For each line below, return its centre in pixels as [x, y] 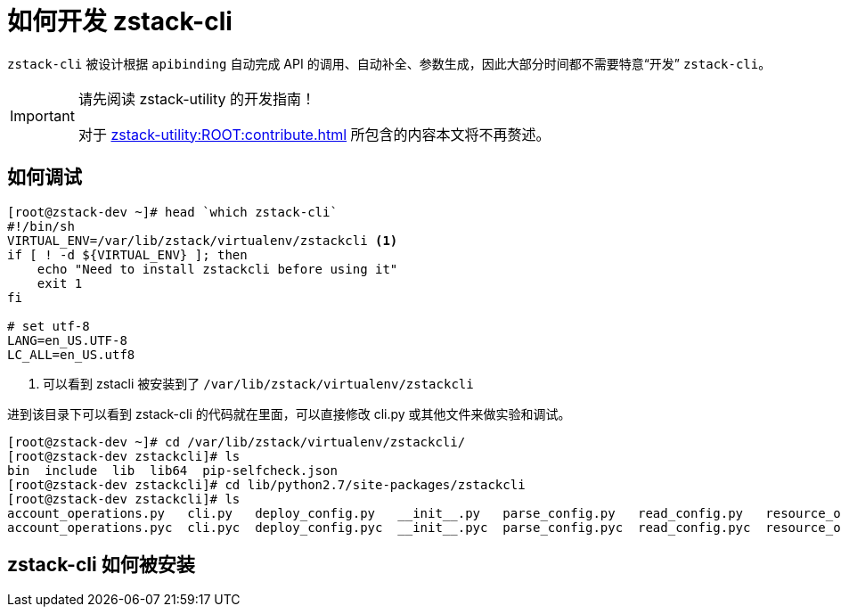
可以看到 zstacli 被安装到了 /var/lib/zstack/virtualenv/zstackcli [258, 383]
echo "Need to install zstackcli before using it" [217, 269]
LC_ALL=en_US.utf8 [71, 354]
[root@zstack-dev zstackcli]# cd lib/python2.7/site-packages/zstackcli [266, 484]
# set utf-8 [49, 326]
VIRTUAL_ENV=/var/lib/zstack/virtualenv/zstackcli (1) [203, 240]
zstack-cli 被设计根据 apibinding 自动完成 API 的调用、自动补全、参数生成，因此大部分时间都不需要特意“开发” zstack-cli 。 [389, 63]
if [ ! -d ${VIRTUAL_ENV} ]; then [127, 254]
